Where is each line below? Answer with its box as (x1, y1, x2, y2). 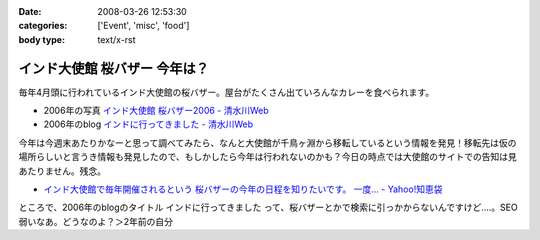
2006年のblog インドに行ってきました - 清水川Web (43, 118, 254, 130)
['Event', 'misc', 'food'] (97, 20, 190, 32)
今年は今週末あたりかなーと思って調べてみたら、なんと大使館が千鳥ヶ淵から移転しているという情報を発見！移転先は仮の (18, 136, 517, 149)
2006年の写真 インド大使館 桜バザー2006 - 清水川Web (43, 105, 269, 117)
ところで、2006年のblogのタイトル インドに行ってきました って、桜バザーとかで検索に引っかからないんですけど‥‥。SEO (18, 201, 519, 214)
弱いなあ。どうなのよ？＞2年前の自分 (18, 215, 174, 227)
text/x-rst (97, 33, 136, 45)
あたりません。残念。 (18, 165, 107, 177)
